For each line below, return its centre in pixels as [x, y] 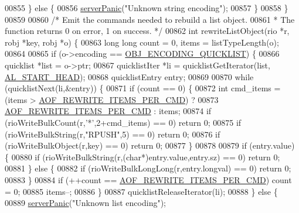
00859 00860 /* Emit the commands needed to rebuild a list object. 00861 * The [150, 19]
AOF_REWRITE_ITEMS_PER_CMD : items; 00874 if [108, 111]
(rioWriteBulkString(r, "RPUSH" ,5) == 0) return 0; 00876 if [113, 134]
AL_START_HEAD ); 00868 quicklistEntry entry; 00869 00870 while [129, 76]
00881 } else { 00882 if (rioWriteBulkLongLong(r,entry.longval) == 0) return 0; [148, 168]
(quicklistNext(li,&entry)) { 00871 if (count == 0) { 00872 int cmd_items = [143, 88]
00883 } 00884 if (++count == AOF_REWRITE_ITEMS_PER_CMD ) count [148, 179]
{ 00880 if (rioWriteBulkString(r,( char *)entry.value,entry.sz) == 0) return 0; [142, 157]
